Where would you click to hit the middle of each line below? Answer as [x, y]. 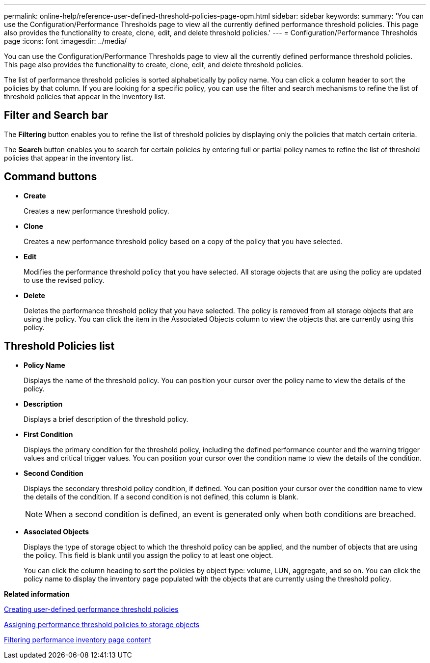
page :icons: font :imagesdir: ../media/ [65, 41]
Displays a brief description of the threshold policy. [106, 419]
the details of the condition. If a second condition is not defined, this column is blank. [161, 497]
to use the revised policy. [64, 280]
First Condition [48, 434]
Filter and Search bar [56, 115]
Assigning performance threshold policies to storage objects [102, 624]
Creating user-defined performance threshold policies [91, 609]
